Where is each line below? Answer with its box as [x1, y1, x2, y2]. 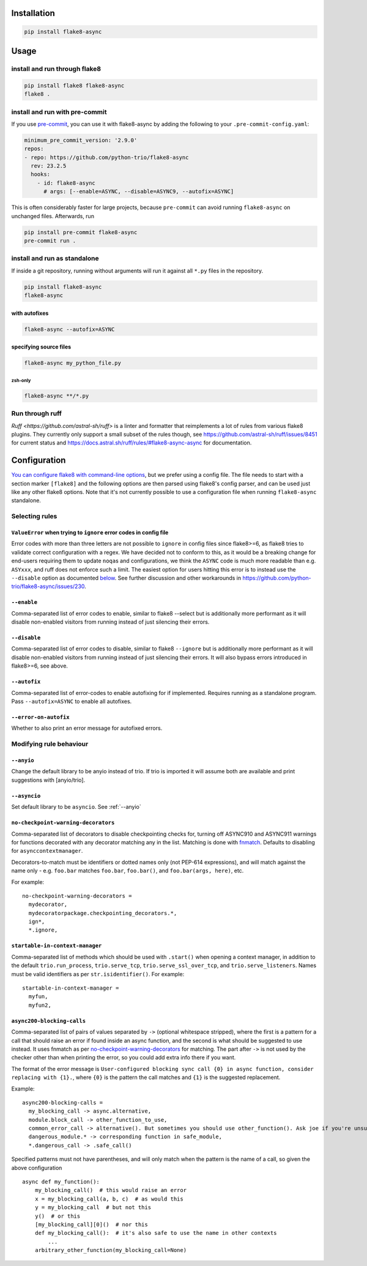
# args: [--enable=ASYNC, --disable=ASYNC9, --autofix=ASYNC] [43, 188, 234, 195]
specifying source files [11, 343, 72, 351]
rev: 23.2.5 [31, 163, 67, 169]
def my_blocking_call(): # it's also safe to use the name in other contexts [34, 1229, 277, 1237]
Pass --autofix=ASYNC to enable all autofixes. [11, 697, 132, 705]
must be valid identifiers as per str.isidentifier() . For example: [11, 970, 185, 977]
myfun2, [28, 1001, 51, 1009]
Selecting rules [11, 512, 57, 521]
